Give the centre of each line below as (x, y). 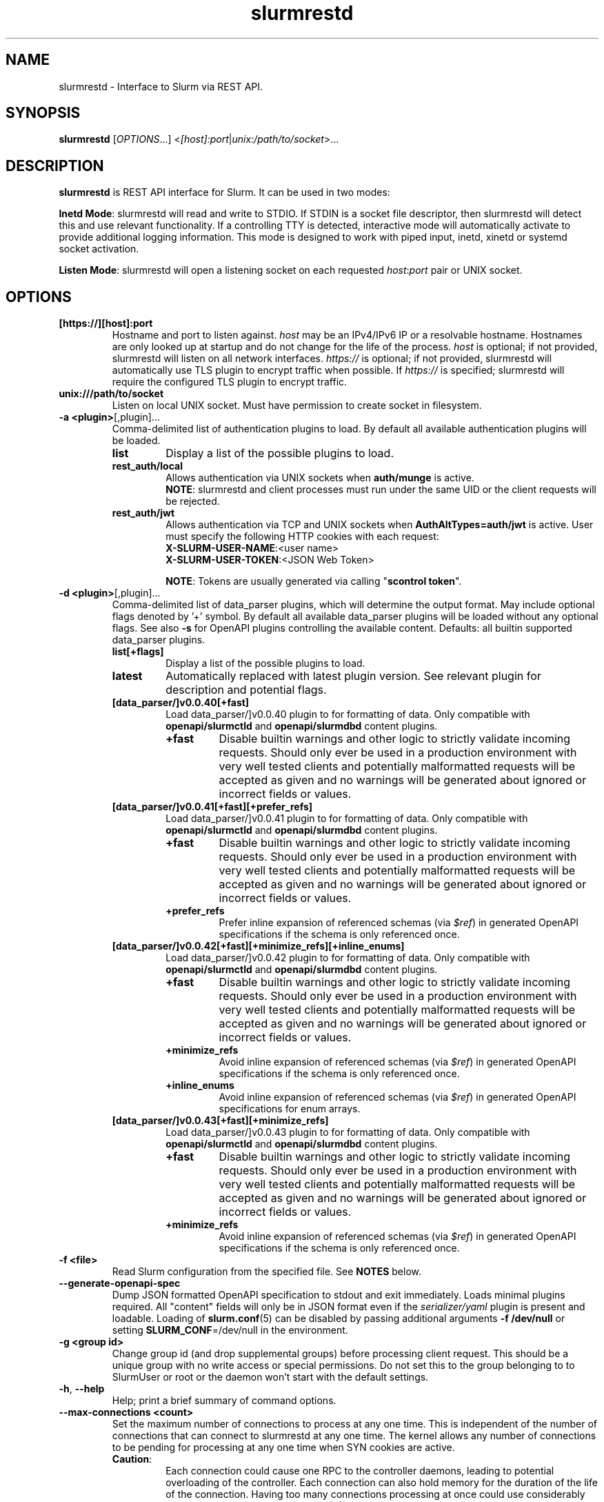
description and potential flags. (246, 690)
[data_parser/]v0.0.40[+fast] (181, 703)
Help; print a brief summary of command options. (224, 1401)
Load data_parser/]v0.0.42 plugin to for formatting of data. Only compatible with (348, 958)
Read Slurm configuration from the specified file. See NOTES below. (266, 1272)
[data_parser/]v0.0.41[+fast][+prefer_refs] (212, 807)
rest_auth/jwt (143, 513)
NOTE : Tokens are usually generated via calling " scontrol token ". (314, 581)
